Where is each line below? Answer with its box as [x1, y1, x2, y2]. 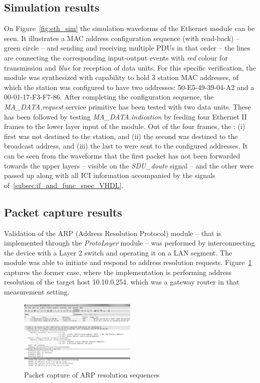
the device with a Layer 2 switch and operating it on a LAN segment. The [4, 247, 232, 257]
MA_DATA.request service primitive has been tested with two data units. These [4, 101, 251, 111]
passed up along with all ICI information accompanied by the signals [4, 170, 215, 180]
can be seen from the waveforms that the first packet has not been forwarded [4, 150, 240, 160]
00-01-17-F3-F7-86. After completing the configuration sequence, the [4, 91, 214, 102]
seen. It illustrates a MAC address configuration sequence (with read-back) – [4, 32, 239, 43]
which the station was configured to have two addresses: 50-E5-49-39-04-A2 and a [4, 81, 254, 92]
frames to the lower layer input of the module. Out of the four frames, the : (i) [4, 121, 245, 131]
